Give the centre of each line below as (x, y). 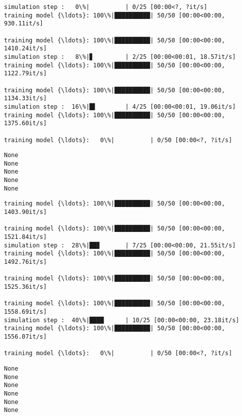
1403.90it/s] (25, 212)
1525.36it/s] (25, 287)
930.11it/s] (24, 24)
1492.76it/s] (25, 262)
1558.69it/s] (25, 312)
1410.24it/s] (25, 49)
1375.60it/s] (25, 123)
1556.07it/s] (25, 336)
